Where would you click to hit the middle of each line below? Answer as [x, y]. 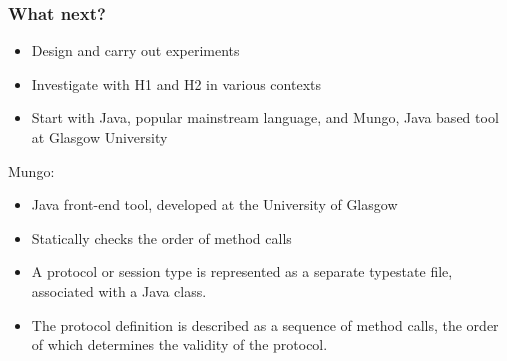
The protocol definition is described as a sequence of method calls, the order [265, 324]
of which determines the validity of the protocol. [179, 344]
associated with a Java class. [119, 290]
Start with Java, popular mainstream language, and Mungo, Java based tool [265, 117]
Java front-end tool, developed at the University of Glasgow [214, 204]
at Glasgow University [99, 137]
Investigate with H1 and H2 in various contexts [176, 83]
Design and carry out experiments [135, 50]
